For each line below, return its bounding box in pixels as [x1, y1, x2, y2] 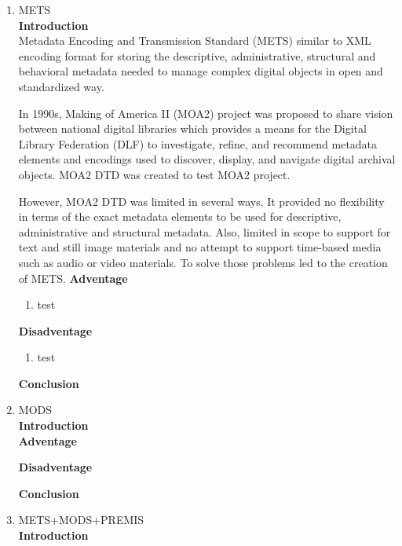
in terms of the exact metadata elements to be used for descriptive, [18, 208, 342, 225]
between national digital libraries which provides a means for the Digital [18, 120, 367, 137]
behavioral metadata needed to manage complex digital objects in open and [18, 63, 383, 79]
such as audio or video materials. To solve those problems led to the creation [18, 254, 388, 270]
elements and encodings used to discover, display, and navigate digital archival [18, 151, 396, 167]
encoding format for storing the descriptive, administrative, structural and [18, 47, 376, 64]
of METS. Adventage [18, 269, 128, 286]
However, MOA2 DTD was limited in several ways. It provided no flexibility [18, 192, 385, 209]
